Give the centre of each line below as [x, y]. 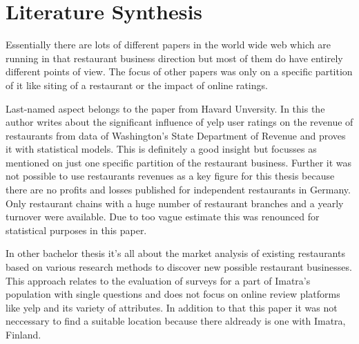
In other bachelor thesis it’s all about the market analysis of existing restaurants [175, 253]
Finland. [23, 334]
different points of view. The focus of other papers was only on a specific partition [179, 71]
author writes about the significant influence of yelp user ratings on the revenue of [179, 122]
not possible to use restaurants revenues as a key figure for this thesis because [170, 176]
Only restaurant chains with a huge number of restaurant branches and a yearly [175, 203]
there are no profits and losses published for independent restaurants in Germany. [178, 190]
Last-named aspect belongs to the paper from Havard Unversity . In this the [165, 108]
